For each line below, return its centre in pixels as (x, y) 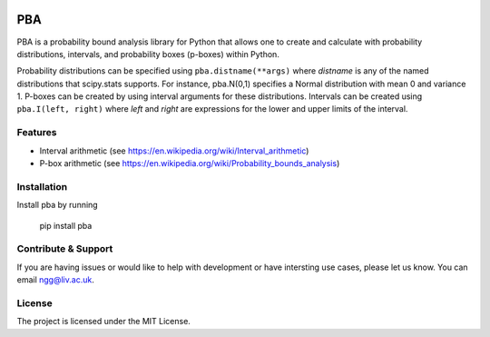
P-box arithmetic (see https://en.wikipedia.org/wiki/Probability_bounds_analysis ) (190, 163)
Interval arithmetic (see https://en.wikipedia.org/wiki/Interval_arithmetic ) (174, 151)
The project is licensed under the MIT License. (103, 322)
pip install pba (66, 225)
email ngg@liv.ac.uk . (55, 280)
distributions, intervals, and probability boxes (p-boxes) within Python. (148, 54)
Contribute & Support (65, 249)
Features (37, 133)
